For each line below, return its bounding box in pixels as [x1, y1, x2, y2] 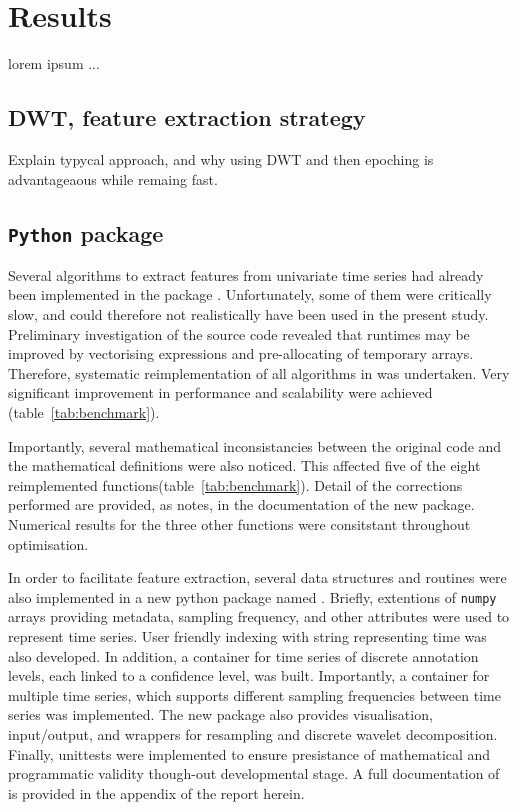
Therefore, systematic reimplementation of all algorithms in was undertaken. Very [8, 362, 510, 383]
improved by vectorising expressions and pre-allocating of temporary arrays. [8, 343, 474, 364]
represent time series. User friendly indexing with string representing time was [8, 626, 487, 647]
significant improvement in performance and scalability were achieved [8, 382, 433, 403]
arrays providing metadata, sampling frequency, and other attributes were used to [8, 606, 510, 627]
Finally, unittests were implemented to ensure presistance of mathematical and [8, 743, 491, 764]
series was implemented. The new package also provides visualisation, [8, 704, 433, 725]
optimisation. [8, 533, 89, 554]
